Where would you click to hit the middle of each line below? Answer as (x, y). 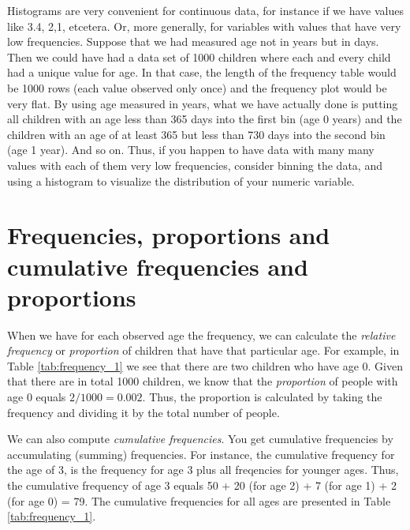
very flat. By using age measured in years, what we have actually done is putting (203, 103)
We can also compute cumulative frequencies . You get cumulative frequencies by (200, 439)
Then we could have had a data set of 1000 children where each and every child (199, 56)
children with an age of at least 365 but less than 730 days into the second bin (196, 134)
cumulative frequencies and (158, 266)
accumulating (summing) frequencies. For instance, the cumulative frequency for (201, 454)
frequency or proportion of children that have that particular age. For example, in (203, 350)
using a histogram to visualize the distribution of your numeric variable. (181, 180)
